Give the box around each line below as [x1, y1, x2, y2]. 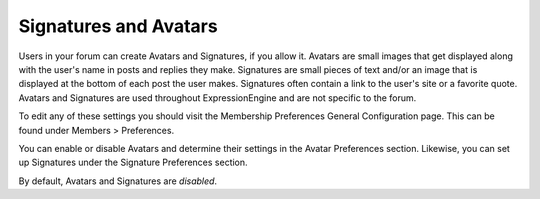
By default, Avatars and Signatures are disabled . [18, 175, 218, 187]
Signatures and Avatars [18, 15, 219, 37]
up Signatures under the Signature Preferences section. [18, 156, 249, 169]
